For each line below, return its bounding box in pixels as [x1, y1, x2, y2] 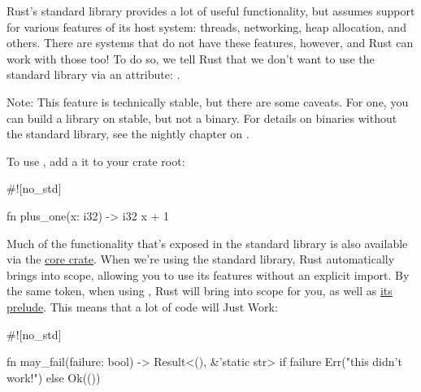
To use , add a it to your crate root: [7, 152, 185, 169]
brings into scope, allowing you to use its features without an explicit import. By [7, 266, 410, 283]
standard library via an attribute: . [7, 66, 180, 83]
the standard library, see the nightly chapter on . [7, 125, 250, 142]
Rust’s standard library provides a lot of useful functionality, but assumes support [7, 2, 415, 19]
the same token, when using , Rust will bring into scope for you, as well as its [7, 282, 393, 299]
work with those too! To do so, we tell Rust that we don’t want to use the [7, 50, 375, 67]
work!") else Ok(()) [7, 368, 101, 385]
